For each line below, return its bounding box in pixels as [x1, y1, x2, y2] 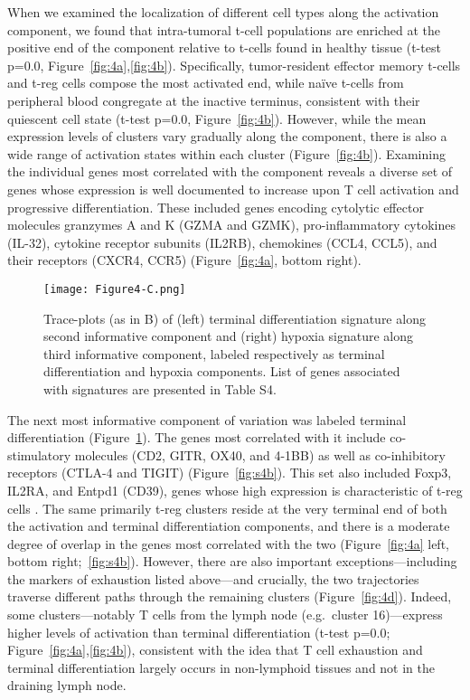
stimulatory [7, 445, 71, 464]
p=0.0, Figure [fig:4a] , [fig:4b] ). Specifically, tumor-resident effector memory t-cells [7, 55, 461, 74]
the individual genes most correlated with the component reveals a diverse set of [7, 162, 453, 181]
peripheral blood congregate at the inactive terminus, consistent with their [7, 90, 420, 109]
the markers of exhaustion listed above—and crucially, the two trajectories [7, 569, 419, 588]
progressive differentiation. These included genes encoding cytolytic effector [7, 197, 424, 216]
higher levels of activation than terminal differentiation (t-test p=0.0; [7, 622, 390, 641]
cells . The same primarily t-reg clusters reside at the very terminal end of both [7, 498, 447, 517]
